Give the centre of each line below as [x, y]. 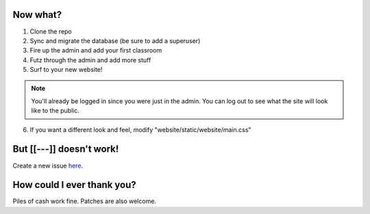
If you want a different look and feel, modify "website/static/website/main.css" [140, 129]
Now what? [37, 15]
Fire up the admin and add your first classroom [96, 51]
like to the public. [56, 111]
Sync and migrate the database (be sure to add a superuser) [115, 40]
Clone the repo [51, 31]
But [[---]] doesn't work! [66, 149]
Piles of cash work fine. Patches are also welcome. [85, 201]
